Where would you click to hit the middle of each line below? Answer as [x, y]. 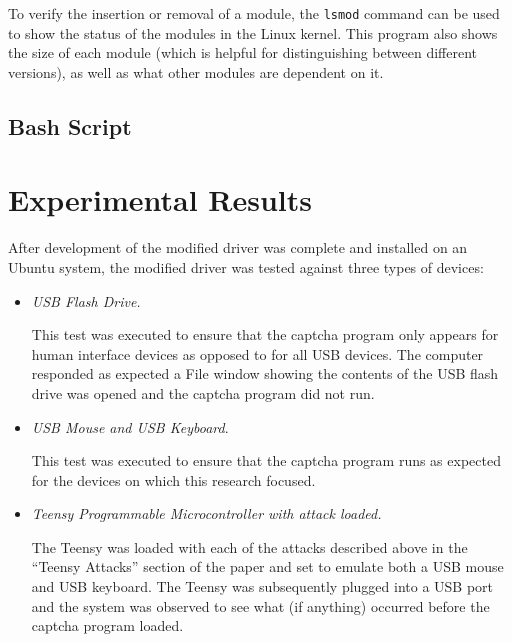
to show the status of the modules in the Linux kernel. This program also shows [253, 32]
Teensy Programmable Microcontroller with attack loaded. [206, 513]
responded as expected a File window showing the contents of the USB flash [265, 373]
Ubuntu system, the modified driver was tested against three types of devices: [246, 266]
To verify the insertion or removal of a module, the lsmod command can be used [254, 13]
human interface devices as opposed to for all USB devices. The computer [257, 353]
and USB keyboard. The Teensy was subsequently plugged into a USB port [262, 586]
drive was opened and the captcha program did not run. [203, 392]
